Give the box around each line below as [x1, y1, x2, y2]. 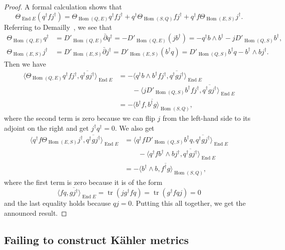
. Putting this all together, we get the [132, 198, 246, 208]
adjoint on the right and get [4, 122, 89, 133]
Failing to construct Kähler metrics [4, 232, 189, 247]
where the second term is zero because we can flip [4, 112, 155, 123]
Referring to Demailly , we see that [4, 21, 112, 32]
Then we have [4, 58, 46, 69]
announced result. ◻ [4, 207, 67, 218]
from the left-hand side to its [162, 112, 251, 123]
